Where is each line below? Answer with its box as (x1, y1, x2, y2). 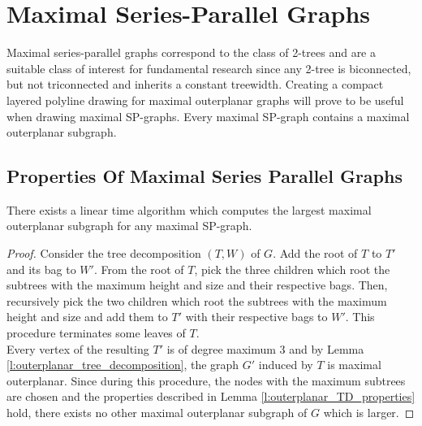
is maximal (327, 356, 381, 373)
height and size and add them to (6, 308, 168, 325)
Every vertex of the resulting (6, 340, 149, 357)
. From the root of (93, 260, 184, 277)
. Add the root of (273, 245, 358, 262)
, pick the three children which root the (194, 260, 390, 277)
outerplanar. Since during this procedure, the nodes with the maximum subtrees (6, 372, 406, 389)
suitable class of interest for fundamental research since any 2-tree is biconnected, (6, 59, 411, 76)
